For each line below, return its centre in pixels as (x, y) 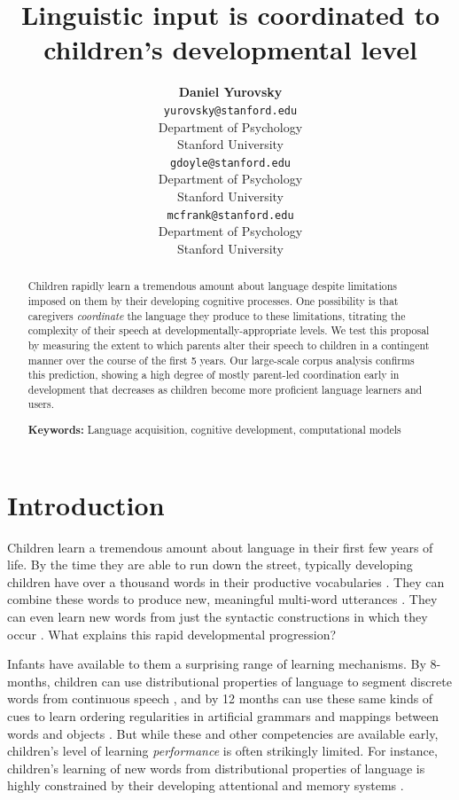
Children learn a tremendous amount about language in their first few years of (220, 547)
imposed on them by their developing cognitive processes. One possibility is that (213, 300)
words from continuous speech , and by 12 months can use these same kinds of (220, 698)
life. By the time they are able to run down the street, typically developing (210, 565)
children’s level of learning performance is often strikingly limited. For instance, (222, 751)
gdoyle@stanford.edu (230, 163)
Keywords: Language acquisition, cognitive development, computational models (214, 430)
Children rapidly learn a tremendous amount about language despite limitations (213, 286)
